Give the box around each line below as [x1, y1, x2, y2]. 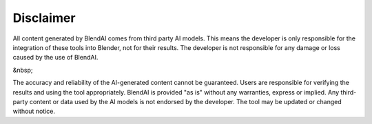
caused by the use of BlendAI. [12, 53, 99, 62]
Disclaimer [12, 10, 76, 25]
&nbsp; [12, 66, 34, 74]
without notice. [12, 107, 55, 116]
